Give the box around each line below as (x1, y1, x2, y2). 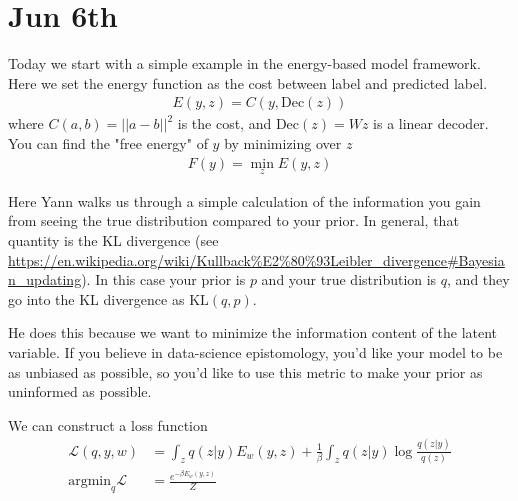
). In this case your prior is (81, 269, 246, 290)
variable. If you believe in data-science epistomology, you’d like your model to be (8, 341, 503, 362)
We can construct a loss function (8, 414, 208, 435)
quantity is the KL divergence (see (8, 229, 219, 250)
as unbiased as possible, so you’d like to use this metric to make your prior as (8, 361, 483, 382)
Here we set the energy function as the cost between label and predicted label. (8, 72, 488, 93)
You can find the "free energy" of (8, 132, 208, 153)
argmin (68, 474, 112, 489)
